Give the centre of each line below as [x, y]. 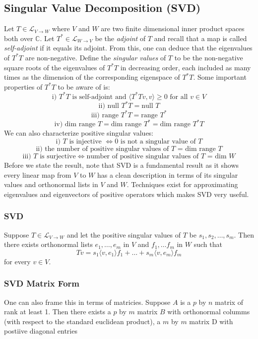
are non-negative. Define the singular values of [96, 57]
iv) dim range [75, 124]
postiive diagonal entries [41, 331]
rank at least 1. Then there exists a [58, 312]
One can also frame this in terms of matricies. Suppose [87, 302]
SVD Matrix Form [42, 283]
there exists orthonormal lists [48, 244]
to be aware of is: [84, 86]
